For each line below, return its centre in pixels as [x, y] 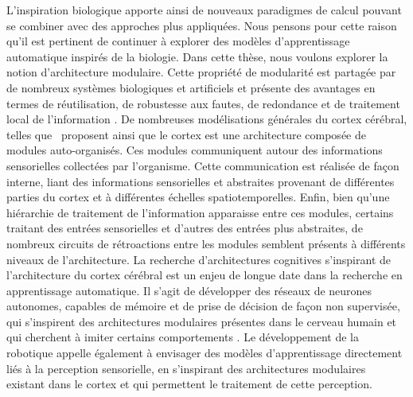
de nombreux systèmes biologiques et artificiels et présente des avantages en [191, 87]
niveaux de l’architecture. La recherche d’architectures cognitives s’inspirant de [199, 259]
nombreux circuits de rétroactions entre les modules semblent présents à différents [206, 243]
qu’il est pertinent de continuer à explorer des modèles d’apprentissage [178, 41]
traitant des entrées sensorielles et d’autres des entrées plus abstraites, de [185, 228]
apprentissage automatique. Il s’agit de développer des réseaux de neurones [189, 290]
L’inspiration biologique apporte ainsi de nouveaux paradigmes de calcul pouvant [204, 10]
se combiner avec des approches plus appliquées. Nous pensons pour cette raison [202, 25]
